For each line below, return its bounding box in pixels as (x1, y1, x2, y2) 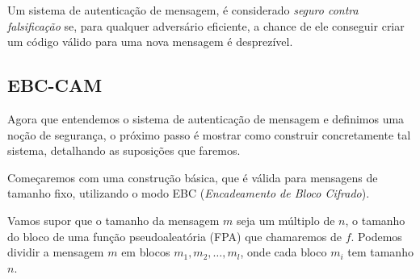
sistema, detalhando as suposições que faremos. (7, 142, 241, 159)
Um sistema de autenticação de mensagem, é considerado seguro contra (7, 2, 359, 18)
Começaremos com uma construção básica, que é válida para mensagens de (7, 169, 378, 185)
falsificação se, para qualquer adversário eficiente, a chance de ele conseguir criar (7, 17, 405, 34)
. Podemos (351, 227, 402, 244)
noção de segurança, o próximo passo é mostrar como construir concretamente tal (7, 126, 411, 143)
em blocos (121, 244, 170, 260)
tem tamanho (347, 244, 414, 260)
